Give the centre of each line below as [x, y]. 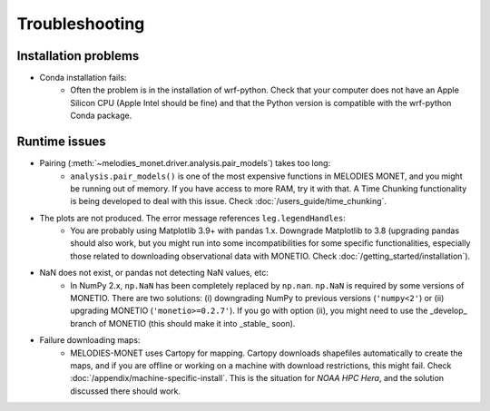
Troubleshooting [81, 24]
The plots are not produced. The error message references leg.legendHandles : [193, 218]
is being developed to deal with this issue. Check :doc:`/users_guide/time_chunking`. [229, 201]
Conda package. [101, 116]
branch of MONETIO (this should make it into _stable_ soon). [183, 323]
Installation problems [78, 56]
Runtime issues [61, 142]
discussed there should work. [126, 391]
